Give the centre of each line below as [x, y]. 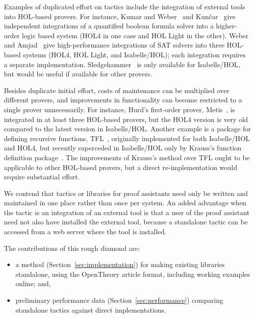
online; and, [33, 283]
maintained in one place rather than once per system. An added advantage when [125, 203]
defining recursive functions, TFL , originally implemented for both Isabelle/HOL [127, 138]
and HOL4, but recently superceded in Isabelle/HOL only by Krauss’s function [123, 148]
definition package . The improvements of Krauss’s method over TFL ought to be [127, 157]
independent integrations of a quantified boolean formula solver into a [109, 26]
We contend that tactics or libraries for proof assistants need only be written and [126, 193]
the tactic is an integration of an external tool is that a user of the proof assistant [127, 212]
